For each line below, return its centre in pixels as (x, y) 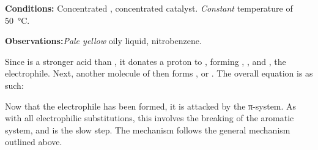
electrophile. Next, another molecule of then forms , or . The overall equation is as (159, 73)
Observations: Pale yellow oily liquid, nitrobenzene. (103, 41)
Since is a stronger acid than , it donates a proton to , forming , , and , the (146, 61)
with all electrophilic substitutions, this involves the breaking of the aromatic (150, 118)
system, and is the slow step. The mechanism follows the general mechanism (148, 129)
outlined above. (34, 142)
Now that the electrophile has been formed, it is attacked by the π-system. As (151, 106)
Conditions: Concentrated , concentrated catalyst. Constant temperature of (149, 8)
